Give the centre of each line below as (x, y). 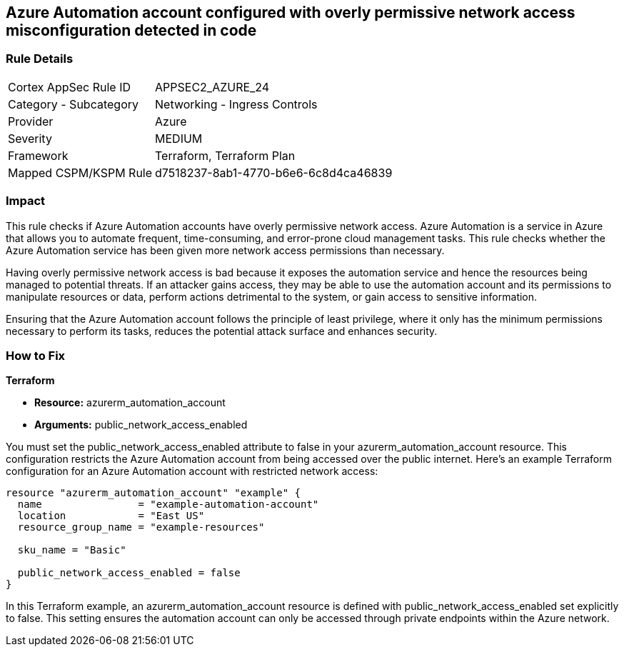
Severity (30, 138)
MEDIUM (179, 138)
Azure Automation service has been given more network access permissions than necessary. (225, 250)
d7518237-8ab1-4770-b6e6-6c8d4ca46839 (274, 172)
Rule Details (40, 59)
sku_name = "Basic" (72, 550)
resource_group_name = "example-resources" (141, 527)
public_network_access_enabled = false (129, 573)
